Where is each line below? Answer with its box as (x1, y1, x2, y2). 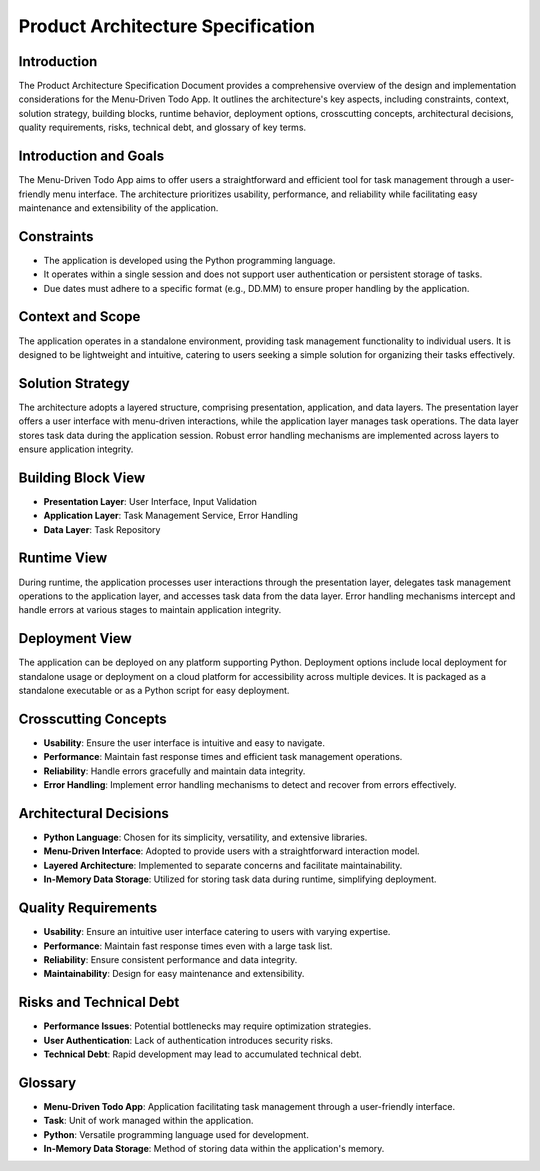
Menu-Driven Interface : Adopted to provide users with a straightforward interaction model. (43, 845, 420, 857)
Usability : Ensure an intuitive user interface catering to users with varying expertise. (43, 926, 391, 938)
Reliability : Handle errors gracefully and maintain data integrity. (43, 765, 306, 777)
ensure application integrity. (18, 443, 134, 455)
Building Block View (18, 469, 146, 486)
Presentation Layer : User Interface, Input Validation (43, 495, 257, 507)
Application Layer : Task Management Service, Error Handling (43, 510, 299, 522)
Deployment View (18, 630, 132, 647)
